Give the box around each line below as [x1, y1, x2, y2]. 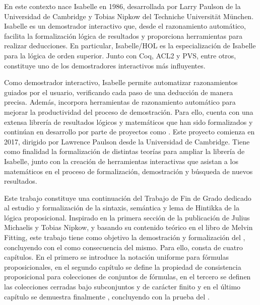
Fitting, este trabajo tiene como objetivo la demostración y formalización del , [4, 232, 245, 243]
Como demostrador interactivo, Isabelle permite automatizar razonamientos [4, 77, 238, 88]
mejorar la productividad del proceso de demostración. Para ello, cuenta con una [4, 106, 253, 117]
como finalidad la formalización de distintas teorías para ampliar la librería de [4, 146, 245, 157]
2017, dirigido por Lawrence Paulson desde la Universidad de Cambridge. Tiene [4, 136, 250, 146]
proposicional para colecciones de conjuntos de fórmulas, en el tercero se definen [4, 271, 251, 282]
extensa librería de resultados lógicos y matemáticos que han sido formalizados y [4, 116, 253, 127]
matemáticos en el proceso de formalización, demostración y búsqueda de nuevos [4, 166, 253, 176]
